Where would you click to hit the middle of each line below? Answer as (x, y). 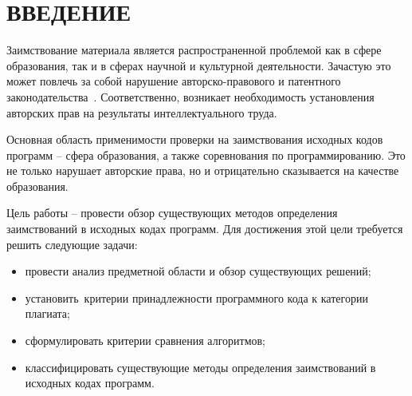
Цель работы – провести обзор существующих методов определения (172, 213)
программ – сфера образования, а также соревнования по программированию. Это (206, 154)
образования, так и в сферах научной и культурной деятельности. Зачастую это (199, 65)
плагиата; (47, 313)
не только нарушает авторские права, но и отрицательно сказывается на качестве (203, 170)
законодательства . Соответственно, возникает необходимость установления (190, 96)
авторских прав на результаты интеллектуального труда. (142, 112)
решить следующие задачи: (72, 244)
